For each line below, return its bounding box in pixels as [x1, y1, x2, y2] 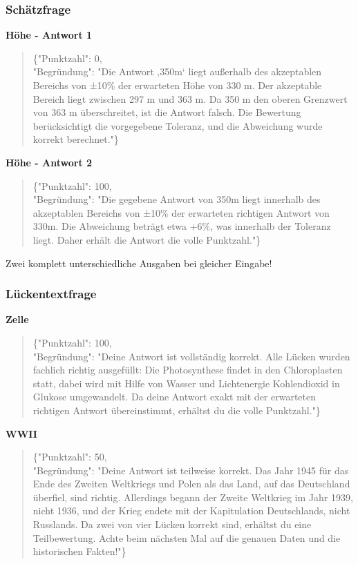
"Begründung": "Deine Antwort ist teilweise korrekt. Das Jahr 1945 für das [32, 463, 349, 477]
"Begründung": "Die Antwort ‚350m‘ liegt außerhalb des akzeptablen [32, 64, 322, 79]
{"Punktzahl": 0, [32, 50, 102, 65]
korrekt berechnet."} [32, 132, 119, 146]
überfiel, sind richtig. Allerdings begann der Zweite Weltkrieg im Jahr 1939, [32, 489, 353, 504]
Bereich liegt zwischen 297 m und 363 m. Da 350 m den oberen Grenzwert [32, 91, 348, 106]
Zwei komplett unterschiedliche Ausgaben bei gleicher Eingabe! [6, 255, 272, 270]
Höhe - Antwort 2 [6, 155, 93, 169]
